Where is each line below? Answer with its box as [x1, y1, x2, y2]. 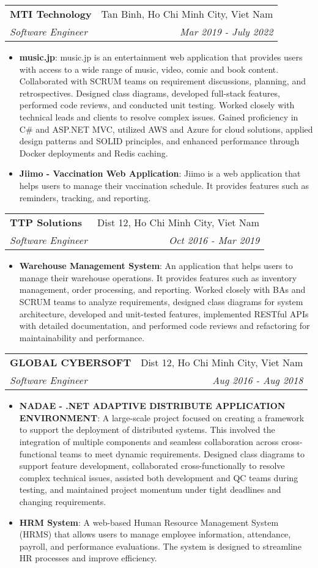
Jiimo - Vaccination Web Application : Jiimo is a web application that [19, 167, 301, 180]
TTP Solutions [10, 215, 83, 230]
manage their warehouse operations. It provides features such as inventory [19, 271, 297, 284]
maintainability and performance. [19, 331, 145, 344]
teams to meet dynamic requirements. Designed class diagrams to [59, 447, 305, 460]
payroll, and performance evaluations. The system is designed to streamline [19, 539, 301, 552]
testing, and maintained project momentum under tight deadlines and [19, 483, 281, 496]
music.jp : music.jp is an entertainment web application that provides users [19, 51, 303, 63]
